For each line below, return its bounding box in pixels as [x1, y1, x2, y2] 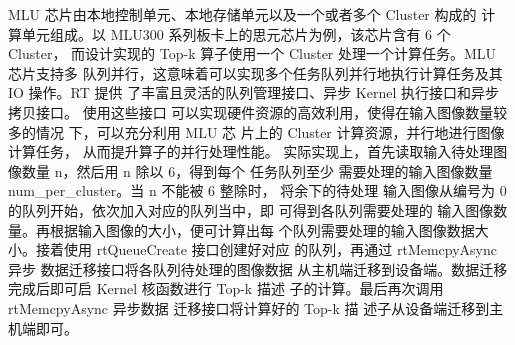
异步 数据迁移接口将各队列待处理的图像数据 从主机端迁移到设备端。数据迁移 [8, 258, 508, 279]
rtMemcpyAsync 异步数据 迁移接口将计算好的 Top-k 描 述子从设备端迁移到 [8, 297, 490, 318]
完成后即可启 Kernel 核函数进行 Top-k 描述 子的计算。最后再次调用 [8, 278, 444, 299]
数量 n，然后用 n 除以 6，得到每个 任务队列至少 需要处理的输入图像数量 [21, 160, 493, 181]
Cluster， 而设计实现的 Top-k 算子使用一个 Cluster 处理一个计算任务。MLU [8, 43, 497, 64]
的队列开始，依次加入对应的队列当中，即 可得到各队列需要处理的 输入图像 [8, 199, 494, 220]
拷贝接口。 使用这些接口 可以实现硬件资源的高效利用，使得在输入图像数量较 [8, 101, 508, 122]
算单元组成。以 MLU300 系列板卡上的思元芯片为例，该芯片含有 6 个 [8, 23, 451, 44]
